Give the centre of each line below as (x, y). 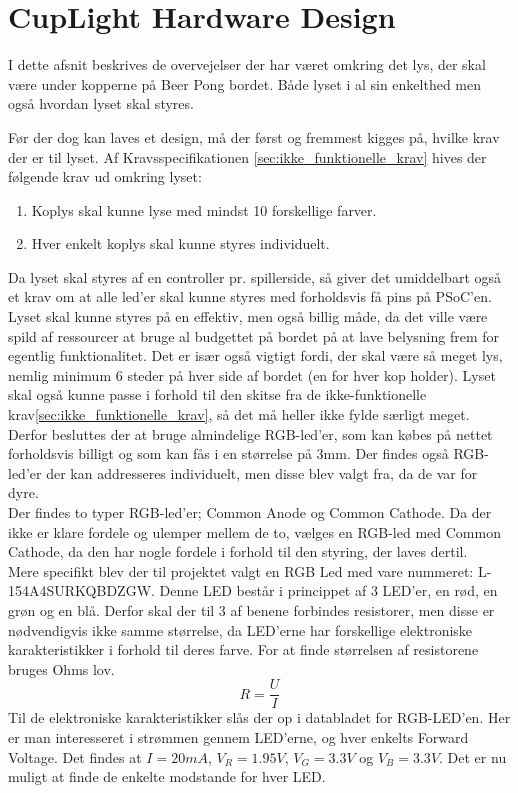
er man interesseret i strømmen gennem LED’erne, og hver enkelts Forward (238, 737)
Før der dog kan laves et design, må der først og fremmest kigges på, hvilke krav (254, 136)
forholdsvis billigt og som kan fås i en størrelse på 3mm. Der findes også (228, 453)
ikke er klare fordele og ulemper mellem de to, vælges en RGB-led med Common (254, 531)
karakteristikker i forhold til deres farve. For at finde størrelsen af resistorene (243, 649)
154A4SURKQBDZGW (80, 590)
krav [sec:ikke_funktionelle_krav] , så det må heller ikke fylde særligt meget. (239, 414)
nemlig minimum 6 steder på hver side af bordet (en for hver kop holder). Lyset (252, 374)
